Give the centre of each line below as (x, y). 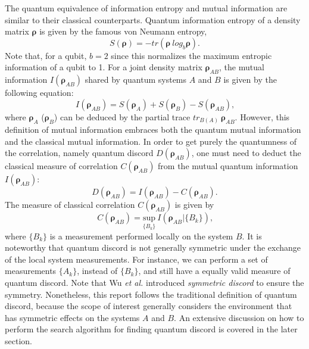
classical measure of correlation (61, 166)
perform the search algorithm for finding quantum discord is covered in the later (151, 329)
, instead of (97, 271)
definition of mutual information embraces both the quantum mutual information (153, 130)
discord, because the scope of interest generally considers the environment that (149, 306)
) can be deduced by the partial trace (122, 116)
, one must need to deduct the (246, 153)
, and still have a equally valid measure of (214, 271)
